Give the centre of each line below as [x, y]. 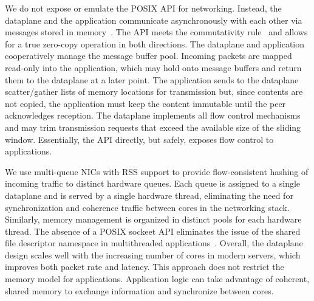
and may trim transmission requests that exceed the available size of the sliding [153, 127]
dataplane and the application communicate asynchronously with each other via [154, 20]
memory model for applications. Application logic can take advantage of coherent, [157, 279]
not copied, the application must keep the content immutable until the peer [145, 103]
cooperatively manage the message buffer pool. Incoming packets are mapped [148, 56]
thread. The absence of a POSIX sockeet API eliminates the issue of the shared [153, 231]
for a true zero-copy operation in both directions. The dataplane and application [155, 43]
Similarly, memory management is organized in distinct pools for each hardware [153, 219]
